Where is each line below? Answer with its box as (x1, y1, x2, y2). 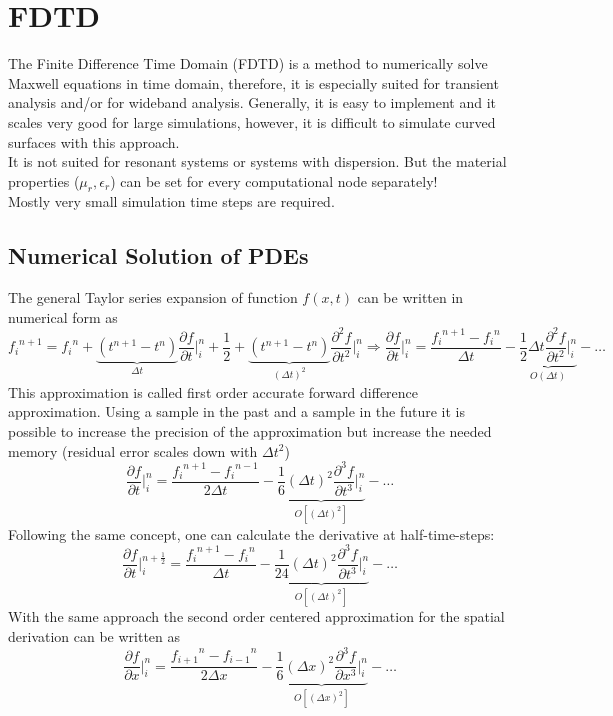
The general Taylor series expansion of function (8, 287, 298, 308)
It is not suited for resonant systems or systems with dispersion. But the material (8, 151, 507, 172)
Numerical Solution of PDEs (8, 240, 309, 271)
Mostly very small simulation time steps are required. (8, 191, 335, 212)
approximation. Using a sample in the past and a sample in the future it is (8, 401, 466, 422)
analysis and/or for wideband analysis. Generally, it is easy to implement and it (8, 92, 496, 113)
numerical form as (8, 306, 118, 327)
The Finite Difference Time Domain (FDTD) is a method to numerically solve (8, 53, 488, 74)
